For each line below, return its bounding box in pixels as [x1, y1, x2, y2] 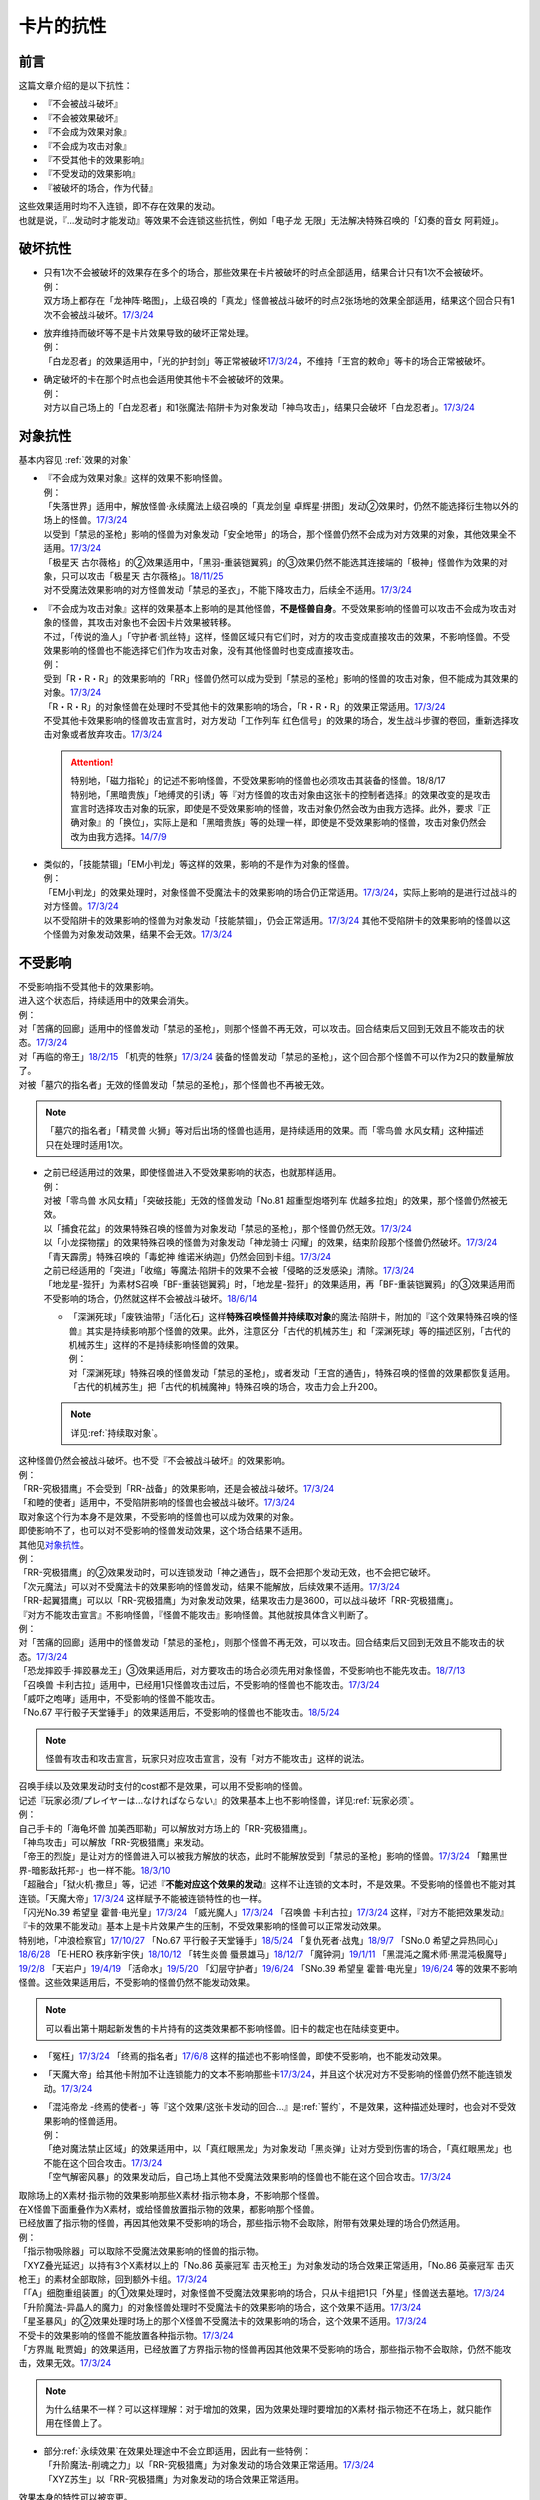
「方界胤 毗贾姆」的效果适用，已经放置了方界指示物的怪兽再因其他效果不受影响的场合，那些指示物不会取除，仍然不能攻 [18, 2343, 512, 2355]
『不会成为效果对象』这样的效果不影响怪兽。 [43, 472, 228, 484]
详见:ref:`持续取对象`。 [70, 1426, 164, 1439]
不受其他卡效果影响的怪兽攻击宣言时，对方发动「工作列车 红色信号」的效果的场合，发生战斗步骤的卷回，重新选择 [43, 714, 510, 726]
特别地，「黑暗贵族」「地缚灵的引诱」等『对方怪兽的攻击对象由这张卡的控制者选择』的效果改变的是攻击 [70, 788, 491, 800]
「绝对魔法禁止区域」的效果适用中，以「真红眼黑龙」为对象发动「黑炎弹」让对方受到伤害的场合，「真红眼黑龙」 [43, 2143, 504, 2155]
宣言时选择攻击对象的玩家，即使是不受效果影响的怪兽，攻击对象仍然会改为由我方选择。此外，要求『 [70, 802, 482, 814]
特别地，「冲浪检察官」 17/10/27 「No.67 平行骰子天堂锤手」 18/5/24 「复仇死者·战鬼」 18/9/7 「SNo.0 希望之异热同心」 [18, 1934, 504, 1946]
